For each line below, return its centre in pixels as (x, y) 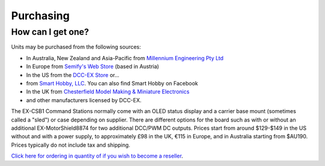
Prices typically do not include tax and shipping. (71, 145)
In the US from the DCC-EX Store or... (73, 75)
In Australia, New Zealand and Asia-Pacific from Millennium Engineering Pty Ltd (125, 58)
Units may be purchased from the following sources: (76, 47)
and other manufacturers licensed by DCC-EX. (84, 100)
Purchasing (40, 16)
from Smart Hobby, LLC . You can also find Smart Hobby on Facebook (112, 83)
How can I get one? (50, 32)
